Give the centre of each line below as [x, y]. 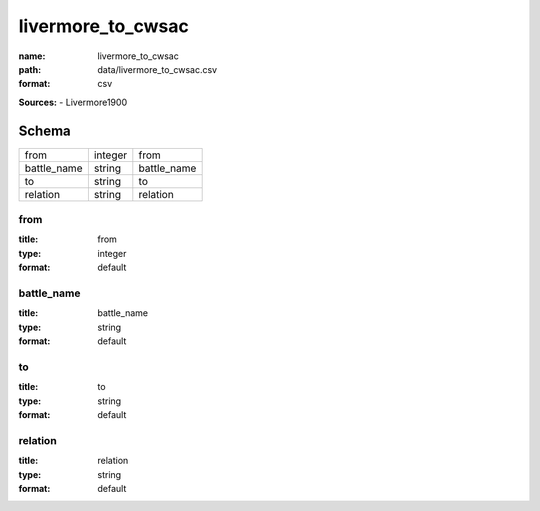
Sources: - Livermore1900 [73, 102]
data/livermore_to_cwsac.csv [157, 69]
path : [30, 69]
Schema [45, 130]
